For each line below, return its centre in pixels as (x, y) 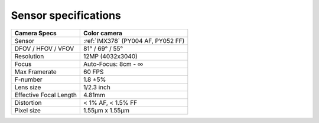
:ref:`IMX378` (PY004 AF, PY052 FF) (134, 41)
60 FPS (94, 72)
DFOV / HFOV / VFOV (44, 48)
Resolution (29, 56)
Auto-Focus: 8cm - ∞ (113, 64)
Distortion (28, 102)
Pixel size (28, 110)
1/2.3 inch (97, 87)
